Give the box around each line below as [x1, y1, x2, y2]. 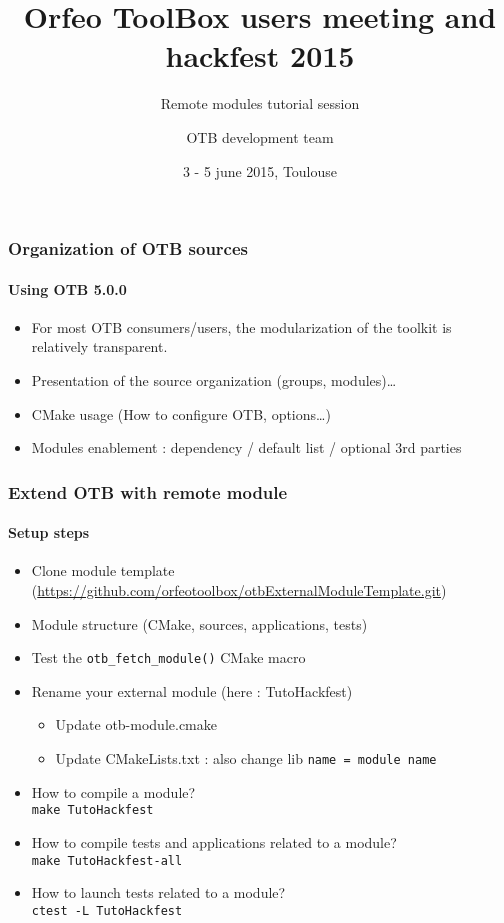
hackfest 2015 [165, 35, 355, 76]
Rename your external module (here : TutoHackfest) [31, 680, 353, 701]
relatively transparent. [31, 336, 168, 357]
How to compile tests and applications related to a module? [31, 831, 397, 852]
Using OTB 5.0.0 [8, 278, 127, 299]
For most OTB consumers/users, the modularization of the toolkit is [31, 316, 452, 337]
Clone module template [31, 560, 175, 581]
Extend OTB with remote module [8, 479, 288, 504]
